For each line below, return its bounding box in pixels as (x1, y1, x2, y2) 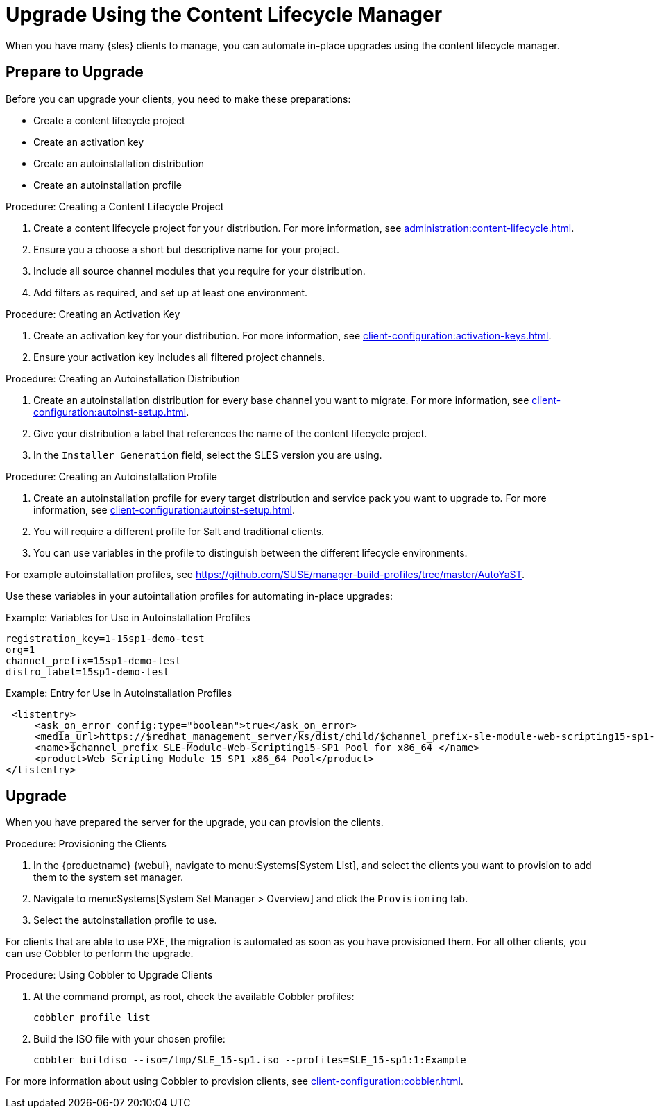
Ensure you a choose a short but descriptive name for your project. (33, 243, 339, 255)
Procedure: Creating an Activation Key (6, 307, 180, 320)
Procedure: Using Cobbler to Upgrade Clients (6, 969, 213, 981)
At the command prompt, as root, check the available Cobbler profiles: (33, 990, 355, 1003)
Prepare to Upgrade (6, 63, 144, 81)
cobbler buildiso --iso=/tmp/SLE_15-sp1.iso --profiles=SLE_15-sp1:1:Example (33, 1054, 466, 1066)
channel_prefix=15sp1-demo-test (6, 655, 181, 666)
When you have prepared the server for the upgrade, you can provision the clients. (6, 816, 384, 829)
